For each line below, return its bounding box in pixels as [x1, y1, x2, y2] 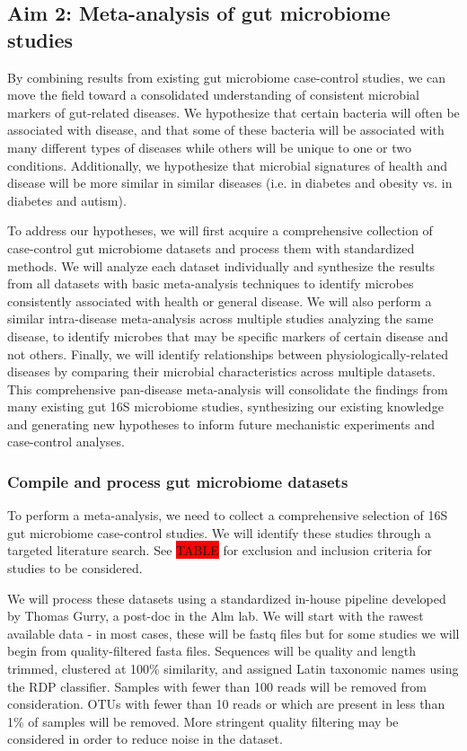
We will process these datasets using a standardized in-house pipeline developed [7, 588, 446, 607]
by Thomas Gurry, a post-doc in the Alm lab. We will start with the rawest [7, 606, 424, 625]
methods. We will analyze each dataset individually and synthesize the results [7, 256, 436, 275]
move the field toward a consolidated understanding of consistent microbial [7, 85, 419, 104]
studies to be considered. [7, 559, 143, 578]
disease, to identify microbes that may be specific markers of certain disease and [7, 326, 449, 345]
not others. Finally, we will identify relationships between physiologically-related [7, 344, 449, 363]
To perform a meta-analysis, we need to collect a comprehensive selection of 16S [7, 506, 448, 525]
